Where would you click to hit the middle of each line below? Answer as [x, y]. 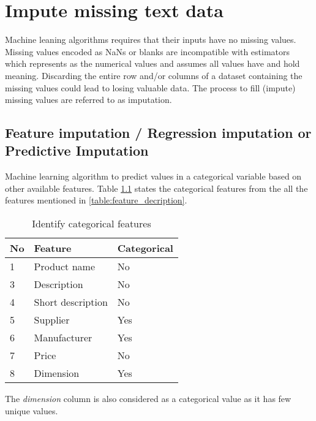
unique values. [32, 410]
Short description [71, 302]
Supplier [52, 320]
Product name [65, 267]
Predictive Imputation [77, 150]
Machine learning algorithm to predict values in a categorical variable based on [153, 176]
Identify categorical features [92, 224]
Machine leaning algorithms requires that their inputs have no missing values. [151, 40]
